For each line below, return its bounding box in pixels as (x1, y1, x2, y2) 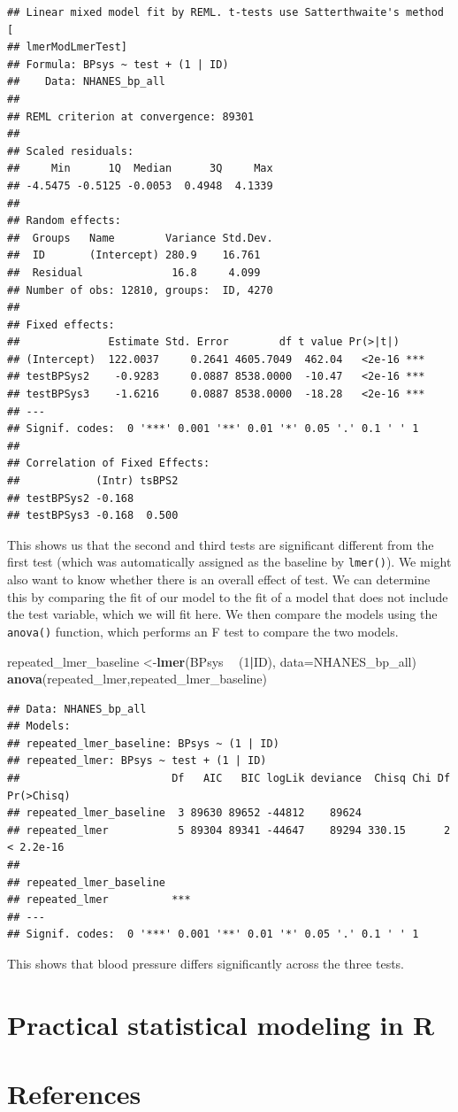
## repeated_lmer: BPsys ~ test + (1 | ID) (7, 754, 267, 768)
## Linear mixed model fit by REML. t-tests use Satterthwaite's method (7, 6, 444, 19)
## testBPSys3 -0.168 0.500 (7, 509, 179, 522)
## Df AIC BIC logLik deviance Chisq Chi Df (7, 772, 451, 785)
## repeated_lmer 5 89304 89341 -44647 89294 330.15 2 (7, 823, 451, 837)
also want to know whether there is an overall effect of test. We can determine (7, 570, 431, 589)
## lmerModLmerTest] (7, 41, 128, 54)
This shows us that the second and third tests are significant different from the (7, 535, 434, 553)
